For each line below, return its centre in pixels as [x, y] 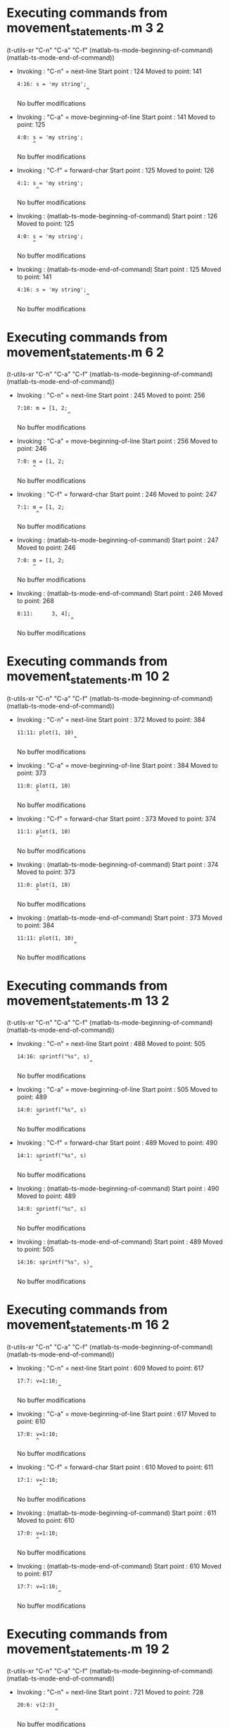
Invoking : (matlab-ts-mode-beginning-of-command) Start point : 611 [116, 1513]
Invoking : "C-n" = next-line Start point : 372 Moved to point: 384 [111, 719]
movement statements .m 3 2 [85, 29]
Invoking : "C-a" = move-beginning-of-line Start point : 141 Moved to [116, 117]
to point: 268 [35, 601]
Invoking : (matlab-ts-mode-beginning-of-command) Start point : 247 [117, 540]
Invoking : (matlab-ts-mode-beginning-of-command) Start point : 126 [117, 216]
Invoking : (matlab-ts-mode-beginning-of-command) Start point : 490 [118, 1189]
